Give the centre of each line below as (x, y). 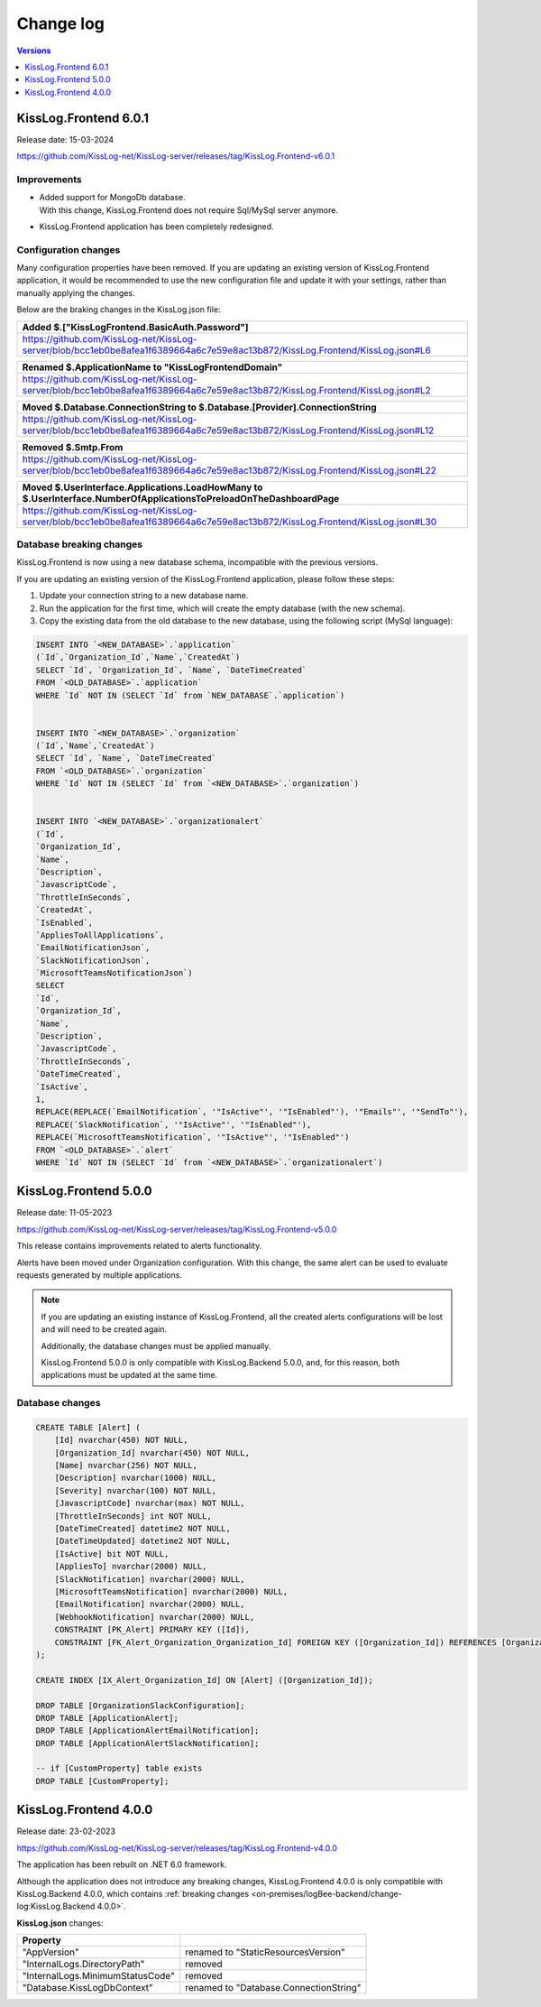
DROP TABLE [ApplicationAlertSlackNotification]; (147, 1743)
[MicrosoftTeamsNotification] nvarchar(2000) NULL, (171, 1591)
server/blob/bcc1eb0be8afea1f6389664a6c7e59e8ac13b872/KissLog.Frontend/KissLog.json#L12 (228, 430)
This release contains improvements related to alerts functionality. (139, 1246)
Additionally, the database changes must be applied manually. (156, 1346)
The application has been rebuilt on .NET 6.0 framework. (122, 1864)
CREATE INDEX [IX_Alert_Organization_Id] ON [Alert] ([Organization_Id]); (205, 1680)
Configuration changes (69, 250)
